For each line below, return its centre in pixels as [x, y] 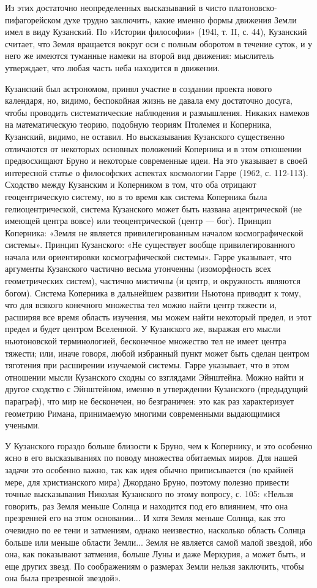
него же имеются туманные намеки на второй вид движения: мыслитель [140, 56]
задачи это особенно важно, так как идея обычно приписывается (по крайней [149, 469]
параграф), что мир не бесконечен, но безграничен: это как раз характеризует [150, 401]
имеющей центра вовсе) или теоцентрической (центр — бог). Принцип [138, 221]
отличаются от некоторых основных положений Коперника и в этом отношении [153, 148]
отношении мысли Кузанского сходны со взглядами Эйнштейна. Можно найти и [155, 377]
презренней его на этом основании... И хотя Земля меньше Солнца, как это [145, 518]
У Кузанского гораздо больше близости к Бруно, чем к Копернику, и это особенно [159, 445]
